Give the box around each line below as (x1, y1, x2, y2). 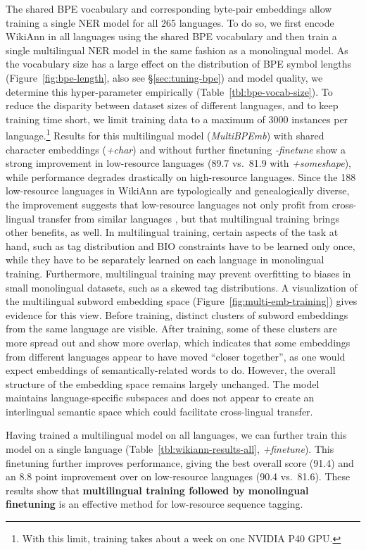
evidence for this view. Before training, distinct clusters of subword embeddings (6, 307, 348, 322)
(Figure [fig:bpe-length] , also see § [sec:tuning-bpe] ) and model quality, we (6, 70, 323, 85)
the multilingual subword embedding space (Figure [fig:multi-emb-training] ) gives (6, 294, 358, 308)
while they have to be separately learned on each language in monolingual (6, 252, 324, 267)
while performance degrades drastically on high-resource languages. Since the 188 (6, 169, 356, 184)
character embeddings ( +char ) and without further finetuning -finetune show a (6, 142, 346, 156)
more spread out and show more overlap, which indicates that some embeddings (6, 335, 351, 349)
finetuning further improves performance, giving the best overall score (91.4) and (6, 455, 354, 470)
